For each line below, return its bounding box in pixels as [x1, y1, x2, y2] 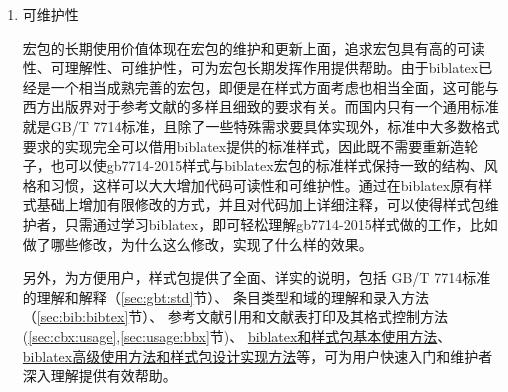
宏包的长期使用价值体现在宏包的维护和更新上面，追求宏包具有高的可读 [22, 37, 485, 58]
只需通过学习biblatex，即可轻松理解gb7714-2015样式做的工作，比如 [64, 213, 498, 234]
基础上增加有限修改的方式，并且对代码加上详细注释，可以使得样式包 [36, 194, 485, 215]
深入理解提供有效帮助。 [22, 365, 177, 386]
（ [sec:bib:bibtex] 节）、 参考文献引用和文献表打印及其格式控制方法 [22, 306, 448, 327]
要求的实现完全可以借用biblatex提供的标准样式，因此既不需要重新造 [22, 135, 465, 156]
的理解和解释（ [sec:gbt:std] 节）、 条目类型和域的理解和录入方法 [22, 286, 429, 307]
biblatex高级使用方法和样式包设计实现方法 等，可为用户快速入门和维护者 [22, 345, 493, 366]
